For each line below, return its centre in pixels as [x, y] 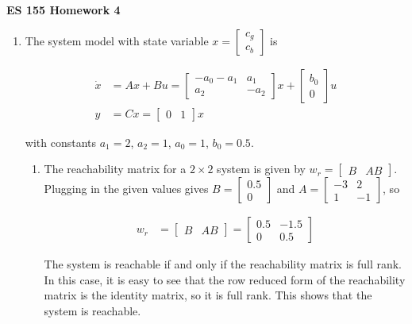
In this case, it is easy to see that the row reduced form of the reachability [225, 279]
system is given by [261, 169]
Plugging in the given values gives [126, 189]
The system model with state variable [117, 40]
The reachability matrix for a [115, 169]
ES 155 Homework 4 [64, 10]
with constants [61, 142]
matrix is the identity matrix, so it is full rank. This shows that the [208, 295]
